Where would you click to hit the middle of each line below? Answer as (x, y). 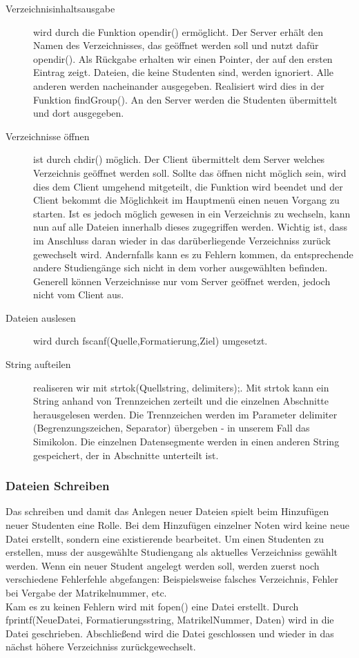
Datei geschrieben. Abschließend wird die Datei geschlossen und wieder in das (170, 633)
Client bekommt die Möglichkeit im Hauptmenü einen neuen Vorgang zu (186, 200)
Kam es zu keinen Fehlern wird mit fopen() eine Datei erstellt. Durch (152, 606)
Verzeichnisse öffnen (48, 136)
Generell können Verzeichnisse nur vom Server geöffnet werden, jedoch (182, 281)
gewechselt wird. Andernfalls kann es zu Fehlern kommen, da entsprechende (193, 254)
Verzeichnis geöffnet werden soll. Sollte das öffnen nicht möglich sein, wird (190, 172)
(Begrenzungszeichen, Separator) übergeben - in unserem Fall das (172, 428)
